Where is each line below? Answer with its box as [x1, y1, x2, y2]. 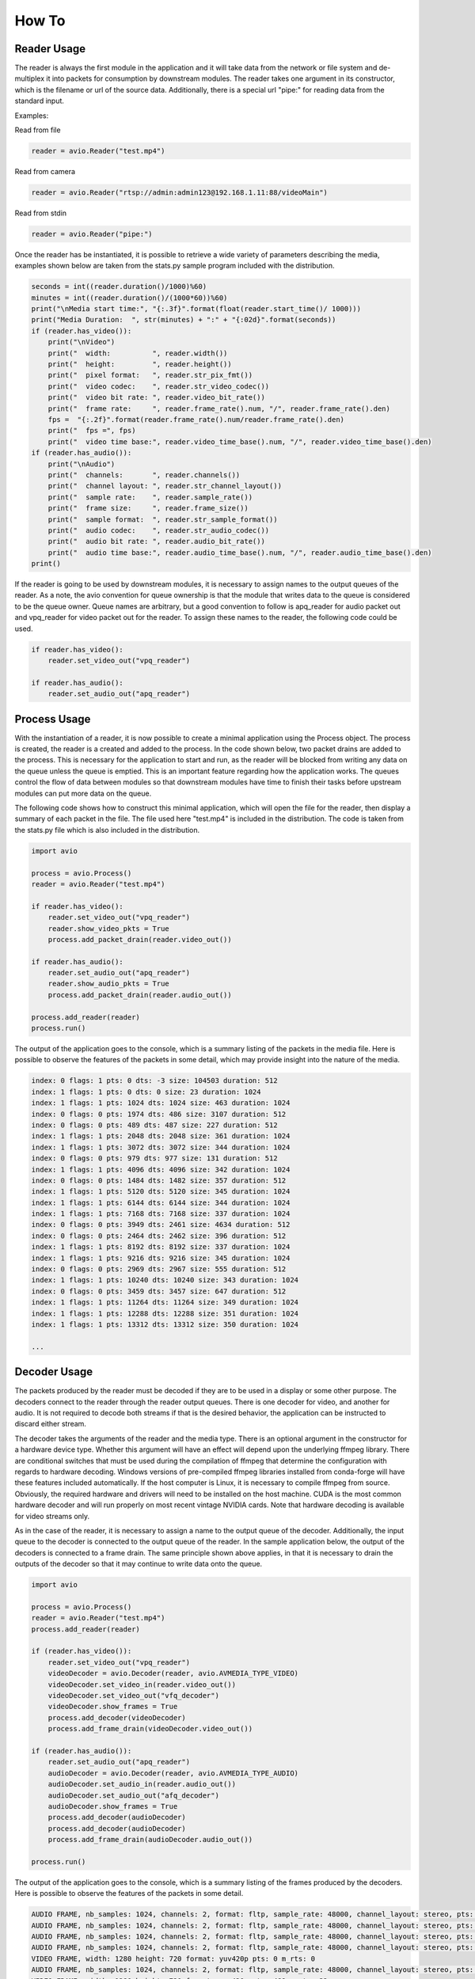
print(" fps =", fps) [47, 426, 136, 435]
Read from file [14, 125, 61, 135]
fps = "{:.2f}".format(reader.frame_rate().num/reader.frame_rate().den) [47, 415, 344, 424]
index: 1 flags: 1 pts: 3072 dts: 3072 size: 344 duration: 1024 [31, 1142, 291, 1152]
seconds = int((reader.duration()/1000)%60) [31, 282, 207, 291]
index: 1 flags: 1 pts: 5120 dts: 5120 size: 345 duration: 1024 [31, 1187, 291, 1196]
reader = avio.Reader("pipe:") [31, 230, 154, 238]
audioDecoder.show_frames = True [47, 1802, 178, 1810]
